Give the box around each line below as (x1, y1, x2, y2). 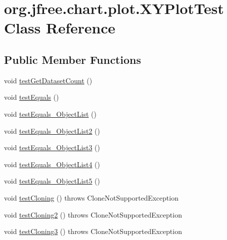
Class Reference (4, 17, 115, 38)
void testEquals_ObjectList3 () (4, 142, 100, 153)
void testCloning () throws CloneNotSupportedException (4, 192, 178, 203)
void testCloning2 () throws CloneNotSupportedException (4, 209, 182, 220)
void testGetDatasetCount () (4, 75, 92, 85)
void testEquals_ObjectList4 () (4, 159, 100, 169)
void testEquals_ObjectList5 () (4, 176, 100, 186)
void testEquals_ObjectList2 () (4, 125, 100, 136)
